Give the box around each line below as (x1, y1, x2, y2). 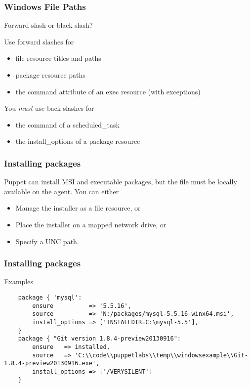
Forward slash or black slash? (4, 20, 93, 30)
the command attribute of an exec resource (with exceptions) (15, 86, 201, 96)
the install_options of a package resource (15, 136, 140, 146)
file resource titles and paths (15, 53, 101, 63)
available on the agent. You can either (4, 186, 119, 196)
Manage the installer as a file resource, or (15, 203, 141, 213)
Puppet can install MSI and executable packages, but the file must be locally (4, 176, 237, 187)
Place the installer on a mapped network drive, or (15, 219, 167, 229)
